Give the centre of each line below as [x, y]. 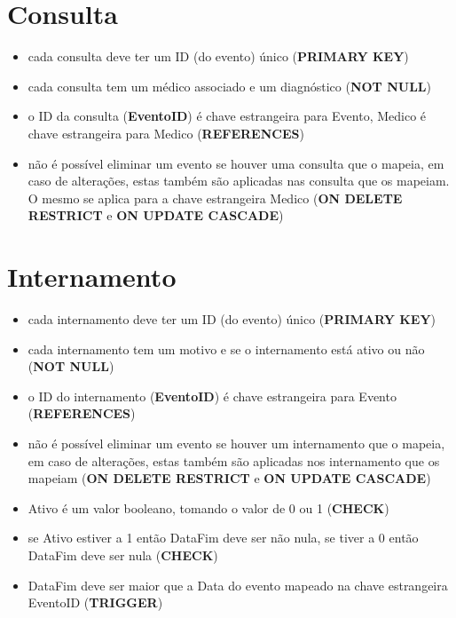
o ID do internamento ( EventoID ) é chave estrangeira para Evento [212, 396]
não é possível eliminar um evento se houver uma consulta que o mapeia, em [236, 163]
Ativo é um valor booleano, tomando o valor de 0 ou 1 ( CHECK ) [208, 507]
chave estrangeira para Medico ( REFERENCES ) [166, 133]
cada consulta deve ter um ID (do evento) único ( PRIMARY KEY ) [218, 56]
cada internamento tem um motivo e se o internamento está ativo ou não [226, 349]
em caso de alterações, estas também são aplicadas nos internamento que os [234, 460]
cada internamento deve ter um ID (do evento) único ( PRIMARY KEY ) [232, 319]
